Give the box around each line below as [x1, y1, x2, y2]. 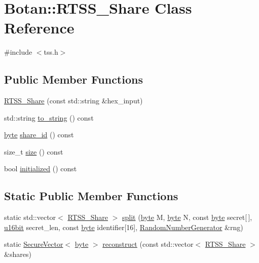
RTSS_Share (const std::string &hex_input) [4, 95, 143, 106]
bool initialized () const [4, 163, 77, 174]
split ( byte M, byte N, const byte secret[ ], [122, 212, 252, 222]
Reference [4, 17, 75, 38]
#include [4, 47, 32, 57]
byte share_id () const [4, 129, 74, 140]
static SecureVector [4, 239, 63, 249]
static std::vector [4, 212, 56, 222]
